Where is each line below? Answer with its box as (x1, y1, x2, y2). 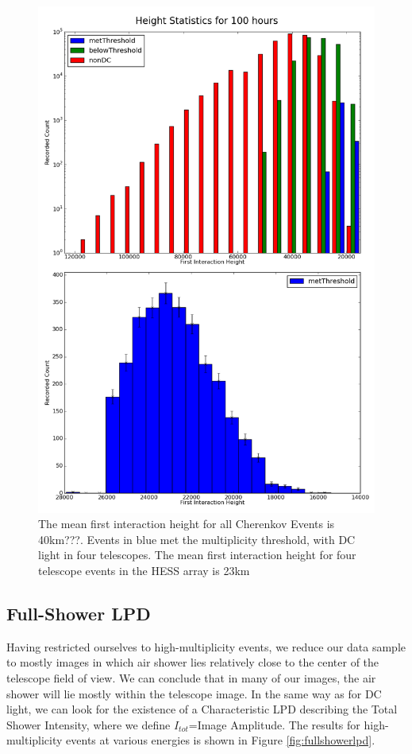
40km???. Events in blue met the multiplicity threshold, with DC (38, 531, 356, 547)
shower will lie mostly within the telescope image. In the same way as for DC (6, 685, 382, 702)
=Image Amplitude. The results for (188, 716, 360, 733)
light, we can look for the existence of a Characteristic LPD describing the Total (6, 701, 398, 717)
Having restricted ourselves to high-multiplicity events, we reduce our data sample (6, 638, 406, 655)
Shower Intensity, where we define (6, 716, 171, 733)
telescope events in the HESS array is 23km (38, 562, 250, 578)
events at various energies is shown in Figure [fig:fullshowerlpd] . (66, 732, 375, 748)
